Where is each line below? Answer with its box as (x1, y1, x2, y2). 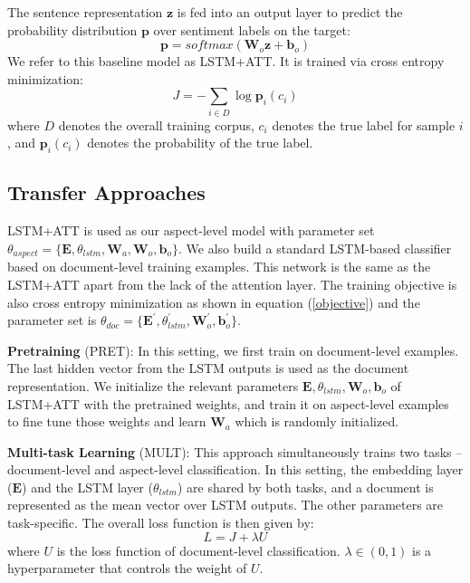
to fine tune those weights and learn (7, 412, 206, 431)
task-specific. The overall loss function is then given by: (7, 513, 314, 532)
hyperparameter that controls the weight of (7, 559, 247, 578)
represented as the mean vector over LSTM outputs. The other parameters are (7, 495, 444, 514)
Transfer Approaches (7, 178, 206, 206)
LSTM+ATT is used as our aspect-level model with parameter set (7, 221, 375, 240)
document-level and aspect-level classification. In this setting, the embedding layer (7, 460, 464, 479)
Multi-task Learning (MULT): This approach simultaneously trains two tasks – (7, 442, 463, 461)
